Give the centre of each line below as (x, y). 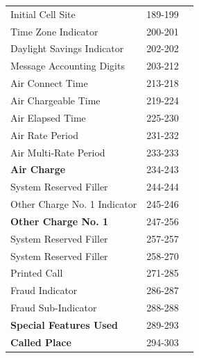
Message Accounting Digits (68, 66)
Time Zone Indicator (54, 31)
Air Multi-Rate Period (58, 152)
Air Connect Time (49, 83)
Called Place (41, 342)
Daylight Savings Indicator (67, 48)
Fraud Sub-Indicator (54, 308)
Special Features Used (64, 324)
